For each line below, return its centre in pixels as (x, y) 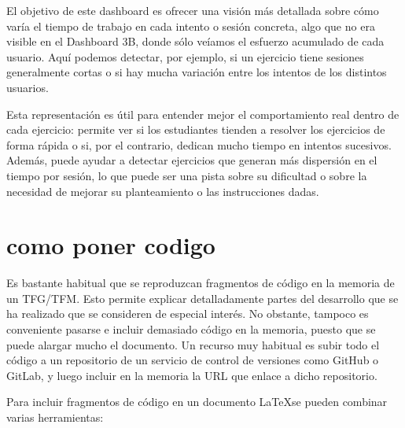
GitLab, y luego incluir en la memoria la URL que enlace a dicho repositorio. (192, 375)
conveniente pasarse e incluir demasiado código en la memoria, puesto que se (191, 329)
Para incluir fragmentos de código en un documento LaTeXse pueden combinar (197, 402)
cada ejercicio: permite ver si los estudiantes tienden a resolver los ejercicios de (196, 129)
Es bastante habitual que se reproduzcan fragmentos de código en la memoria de (201, 283)
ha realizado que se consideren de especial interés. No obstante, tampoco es (188, 314)
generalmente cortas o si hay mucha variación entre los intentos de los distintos (197, 72)
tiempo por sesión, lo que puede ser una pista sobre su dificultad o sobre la (187, 175)
